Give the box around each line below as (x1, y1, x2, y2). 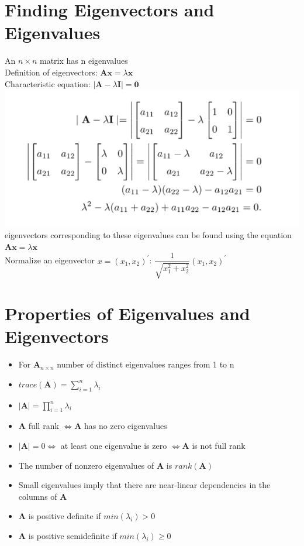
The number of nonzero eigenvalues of (18, 459, 154, 471)
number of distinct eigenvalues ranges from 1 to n (57, 358, 234, 370)
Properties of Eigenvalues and (5, 301, 250, 325)
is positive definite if (28, 510, 101, 522)
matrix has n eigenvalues (39, 54, 128, 67)
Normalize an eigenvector (5, 254, 95, 266)
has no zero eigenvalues (84, 420, 167, 432)
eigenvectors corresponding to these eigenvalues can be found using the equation (5, 229, 292, 241)
